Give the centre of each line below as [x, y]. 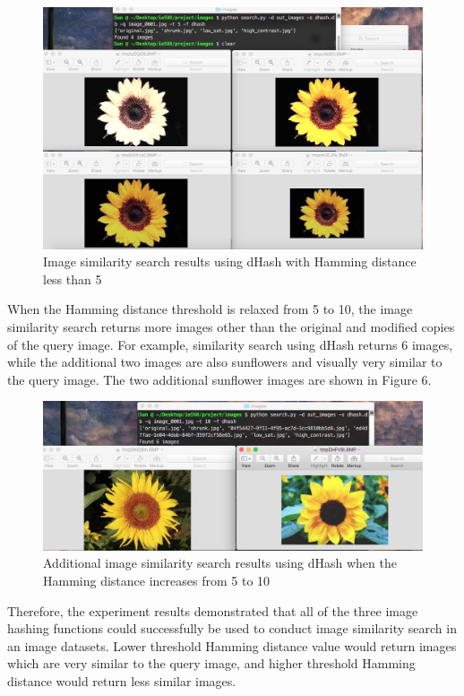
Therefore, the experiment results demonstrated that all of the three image [213, 610]
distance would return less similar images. [122, 680]
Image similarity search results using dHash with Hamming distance [230, 261]
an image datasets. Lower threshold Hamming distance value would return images [232, 645]
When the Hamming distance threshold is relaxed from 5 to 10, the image [210, 309]
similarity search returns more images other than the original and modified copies [231, 326]
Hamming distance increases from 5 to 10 [157, 580]
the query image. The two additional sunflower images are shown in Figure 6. [219, 379]
